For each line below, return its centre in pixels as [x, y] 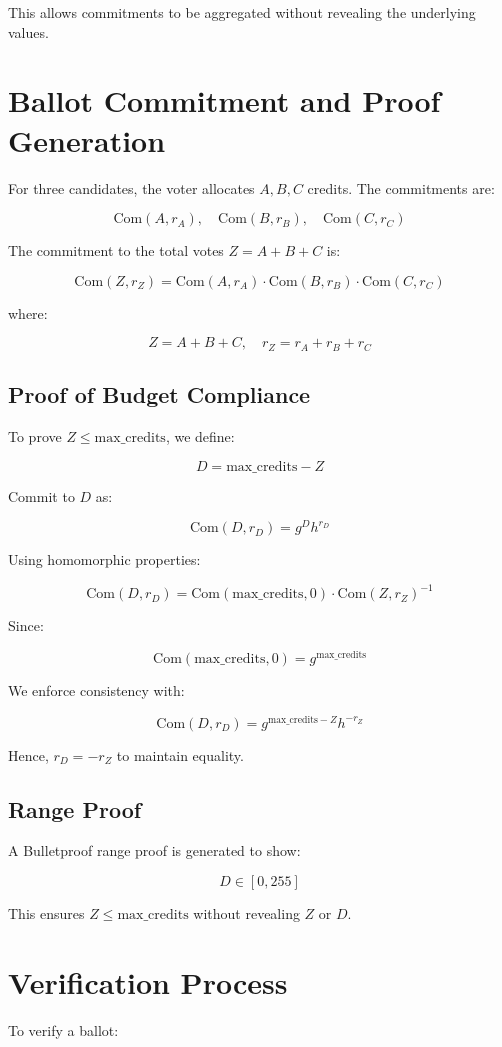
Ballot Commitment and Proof [224, 100]
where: [28, 312]
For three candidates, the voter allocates [131, 187]
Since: [26, 625]
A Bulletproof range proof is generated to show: [154, 850]
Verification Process [148, 981]
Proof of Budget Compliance [159, 394]
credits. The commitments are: [401, 187]
